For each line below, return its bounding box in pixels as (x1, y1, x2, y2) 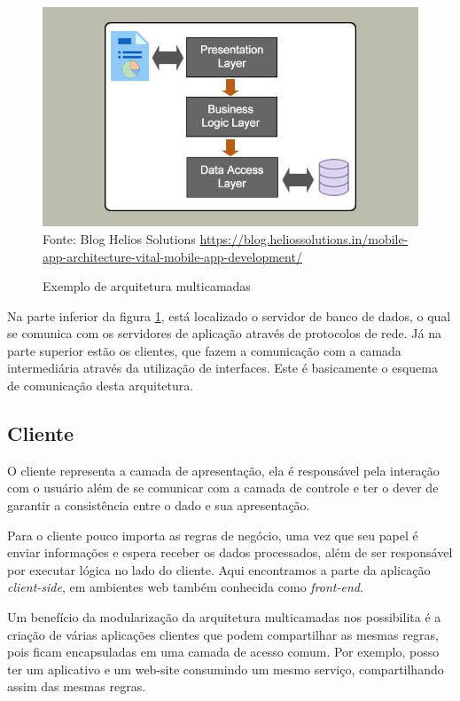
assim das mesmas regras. (7, 677, 146, 696)
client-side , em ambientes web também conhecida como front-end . (7, 578, 363, 596)
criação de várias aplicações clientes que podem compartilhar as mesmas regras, (7, 625, 439, 643)
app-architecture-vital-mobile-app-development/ (43, 247, 302, 265)
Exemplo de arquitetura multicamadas (43, 277, 251, 295)
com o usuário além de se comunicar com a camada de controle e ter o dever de (7, 478, 439, 497)
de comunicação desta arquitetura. (7, 376, 194, 395)
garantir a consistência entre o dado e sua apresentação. (7, 496, 310, 515)
